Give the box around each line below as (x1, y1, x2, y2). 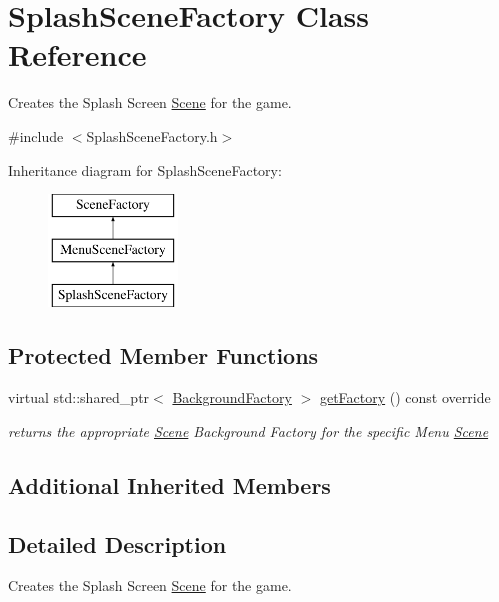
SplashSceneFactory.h (86, 125, 218, 146)
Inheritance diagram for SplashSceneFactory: (8, 159, 282, 180)
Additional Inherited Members (8, 469, 331, 500)
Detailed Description (8, 528, 227, 559)
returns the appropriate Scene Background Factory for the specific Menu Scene (8, 420, 489, 441)
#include (8, 125, 64, 146)
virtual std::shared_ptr (8, 387, 150, 408)
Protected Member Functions (8, 340, 319, 371)
